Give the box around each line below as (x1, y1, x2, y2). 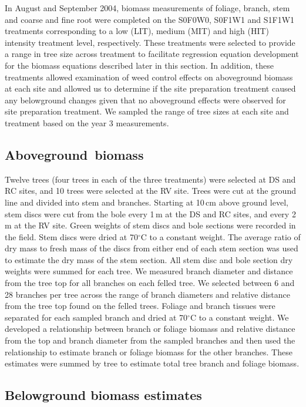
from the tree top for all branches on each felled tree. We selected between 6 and (5, 277, 295, 289)
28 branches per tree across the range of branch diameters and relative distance (5, 288, 290, 300)
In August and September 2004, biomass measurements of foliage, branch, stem (5, 2, 290, 14)
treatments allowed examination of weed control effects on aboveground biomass (5, 70, 293, 83)
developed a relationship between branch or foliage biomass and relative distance (5, 322, 295, 335)
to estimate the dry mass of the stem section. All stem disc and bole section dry (5, 253, 293, 265)
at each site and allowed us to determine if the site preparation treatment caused (5, 82, 296, 95)
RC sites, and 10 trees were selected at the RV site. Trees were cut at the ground (5, 184, 296, 197)
